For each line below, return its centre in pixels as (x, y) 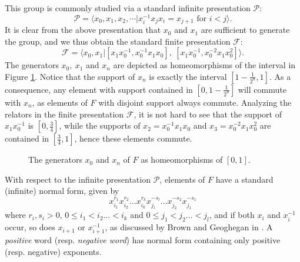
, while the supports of (100, 125)
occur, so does (30, 227)
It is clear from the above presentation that (83, 30)
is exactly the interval (188, 76)
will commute (262, 89)
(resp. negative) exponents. (53, 252)
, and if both (232, 215)
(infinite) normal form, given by (62, 191)
